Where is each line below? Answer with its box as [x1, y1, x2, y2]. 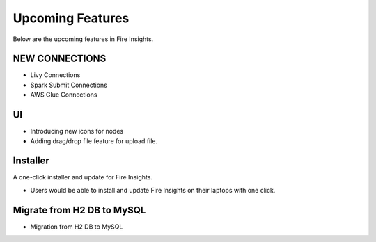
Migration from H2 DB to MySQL [30, 223, 123, 231]
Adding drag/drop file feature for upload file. [30, 136, 158, 145]
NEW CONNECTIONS [13, 53, 107, 65]
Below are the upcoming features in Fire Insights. [13, 35, 154, 43]
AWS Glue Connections [30, 90, 97, 99]
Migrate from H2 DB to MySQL [13, 204, 146, 216]
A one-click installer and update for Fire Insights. [13, 173, 153, 181]
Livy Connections [30, 71, 81, 79]
